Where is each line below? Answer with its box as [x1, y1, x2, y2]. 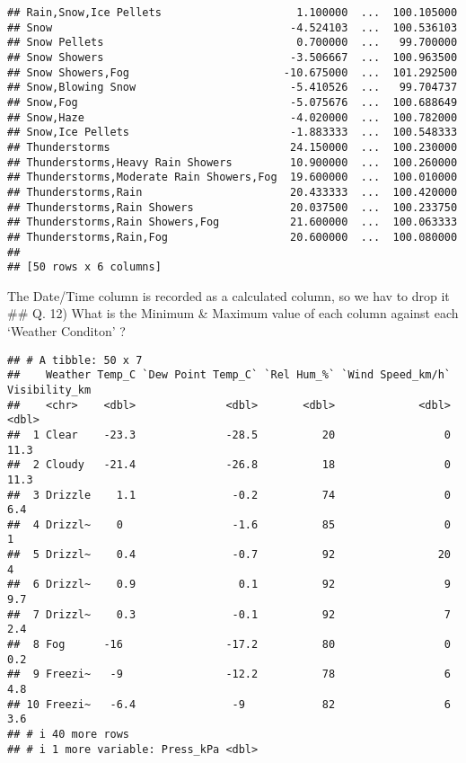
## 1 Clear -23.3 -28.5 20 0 [7, 428, 451, 441]
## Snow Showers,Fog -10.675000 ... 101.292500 [7, 66, 458, 79]
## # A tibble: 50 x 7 [7, 353, 143, 367]
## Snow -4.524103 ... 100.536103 [7, 21, 458, 34]
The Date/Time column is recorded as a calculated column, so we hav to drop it [7, 286, 450, 305]
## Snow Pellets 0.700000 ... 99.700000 [7, 36, 458, 49]
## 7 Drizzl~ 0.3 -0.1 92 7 [7, 608, 451, 621]
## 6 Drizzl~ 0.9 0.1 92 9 [7, 578, 451, 591]
